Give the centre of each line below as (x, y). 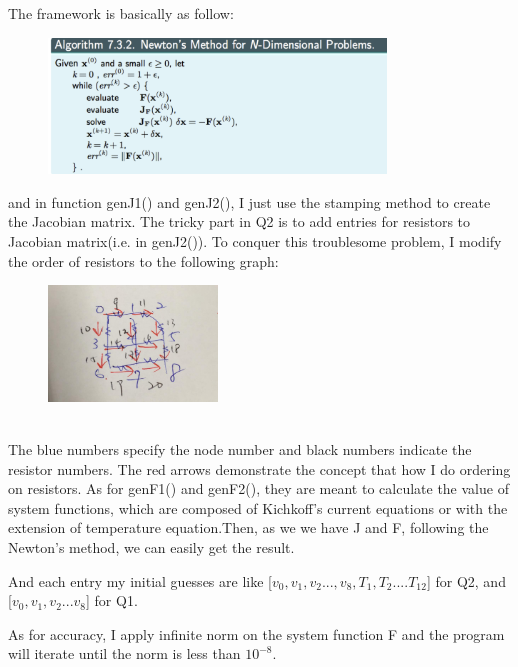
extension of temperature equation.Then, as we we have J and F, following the (248, 527)
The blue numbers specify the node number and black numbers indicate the (240, 449)
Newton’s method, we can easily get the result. (151, 547)
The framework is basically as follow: (121, 13)
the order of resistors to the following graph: (143, 260)
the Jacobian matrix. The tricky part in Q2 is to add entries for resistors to (239, 221)
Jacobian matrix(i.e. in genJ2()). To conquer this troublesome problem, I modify (255, 240)
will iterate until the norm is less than (124, 653)
